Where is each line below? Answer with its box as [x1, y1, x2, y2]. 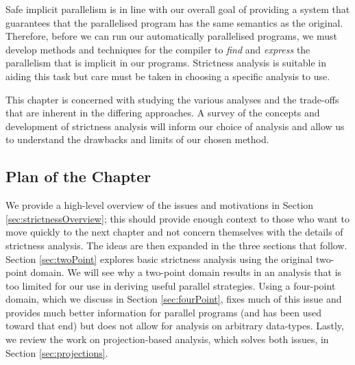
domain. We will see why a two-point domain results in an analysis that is [30, 265, 342, 279]
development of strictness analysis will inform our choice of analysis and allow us [5, 118, 345, 133]
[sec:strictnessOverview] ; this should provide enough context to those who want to [5, 211, 350, 225]
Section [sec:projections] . [5, 345, 108, 360]
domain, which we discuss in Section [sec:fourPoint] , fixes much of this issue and [5, 292, 342, 306]
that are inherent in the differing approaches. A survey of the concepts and [5, 105, 320, 120]
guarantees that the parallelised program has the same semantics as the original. [5, 15, 343, 29]
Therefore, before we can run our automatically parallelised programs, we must [5, 29, 337, 43]
